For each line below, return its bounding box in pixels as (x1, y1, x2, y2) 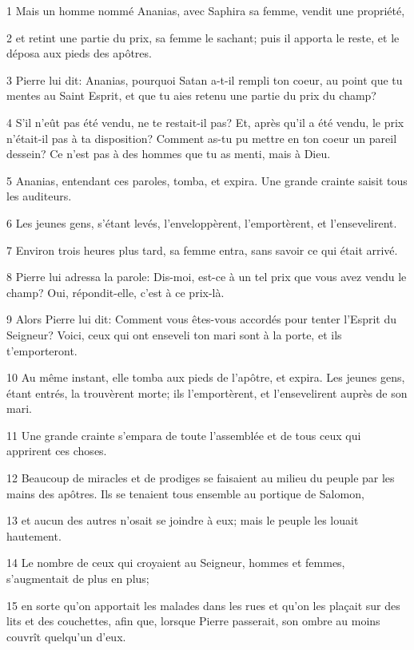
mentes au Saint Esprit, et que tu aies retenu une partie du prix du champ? (6, 87, 376, 104)
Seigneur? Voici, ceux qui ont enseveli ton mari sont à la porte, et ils (6, 326, 342, 343)
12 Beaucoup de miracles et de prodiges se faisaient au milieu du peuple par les (6, 470, 395, 486)
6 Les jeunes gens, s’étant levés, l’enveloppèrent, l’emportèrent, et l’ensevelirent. (6, 214, 397, 231)
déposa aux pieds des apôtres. (6, 45, 152, 61)
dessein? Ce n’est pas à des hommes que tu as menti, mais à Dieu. (6, 145, 331, 162)
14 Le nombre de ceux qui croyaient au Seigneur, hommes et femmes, (6, 554, 345, 571)
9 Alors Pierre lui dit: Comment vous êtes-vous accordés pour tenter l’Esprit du (6, 311, 396, 327)
